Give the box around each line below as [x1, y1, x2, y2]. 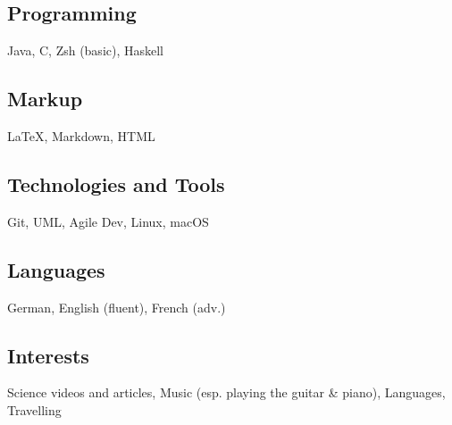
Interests [7, 341, 89, 369]
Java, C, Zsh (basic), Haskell [7, 41, 164, 60]
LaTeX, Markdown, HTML [7, 127, 155, 145]
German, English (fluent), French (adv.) [7, 297, 226, 316]
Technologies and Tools [7, 170, 225, 197]
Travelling [7, 400, 62, 419]
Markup [7, 85, 83, 112]
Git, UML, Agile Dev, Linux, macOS [7, 212, 209, 230]
